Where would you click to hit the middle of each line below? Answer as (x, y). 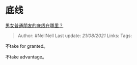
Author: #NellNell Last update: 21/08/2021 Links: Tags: (75, 36)
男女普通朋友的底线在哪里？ (34, 25)
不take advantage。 (26, 57)
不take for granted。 (27, 46)
